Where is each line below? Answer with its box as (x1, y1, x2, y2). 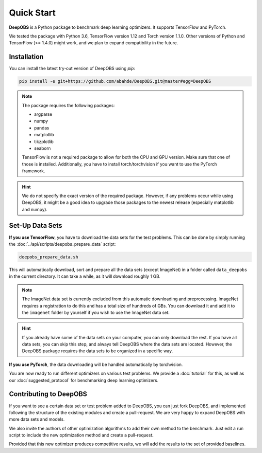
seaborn (34, 145, 51, 151)
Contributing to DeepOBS (9, 390, 87, 399)
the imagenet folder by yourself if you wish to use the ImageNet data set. (22, 309, 170, 315)
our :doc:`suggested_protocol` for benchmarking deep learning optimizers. (9, 377, 159, 383)
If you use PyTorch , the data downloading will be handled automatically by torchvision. (9, 362, 183, 367)
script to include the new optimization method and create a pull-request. (9, 432, 154, 438)
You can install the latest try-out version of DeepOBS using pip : (9, 66, 135, 72)
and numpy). (22, 206, 48, 212)
